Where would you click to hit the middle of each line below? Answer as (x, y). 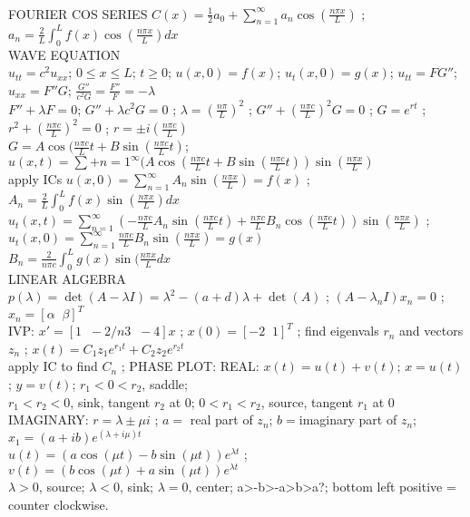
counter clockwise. (59, 504)
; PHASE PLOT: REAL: (190, 366)
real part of (221, 419)
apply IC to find (53, 366)
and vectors (431, 331)
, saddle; (165, 383)
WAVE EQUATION (64, 54)
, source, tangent (307, 401)
